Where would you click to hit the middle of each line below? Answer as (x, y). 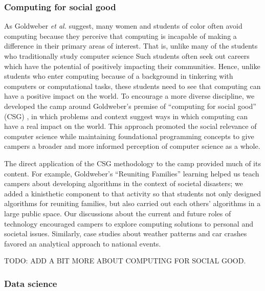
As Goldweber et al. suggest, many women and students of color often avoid (123, 26)
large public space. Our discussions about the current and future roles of (118, 213)
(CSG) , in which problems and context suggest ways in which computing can (126, 116)
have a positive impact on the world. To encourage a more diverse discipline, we (129, 96)
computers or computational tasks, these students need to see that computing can (132, 86)
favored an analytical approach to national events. (83, 243)
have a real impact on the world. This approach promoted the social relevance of (130, 126)
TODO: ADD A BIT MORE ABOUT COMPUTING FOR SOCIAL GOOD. (125, 261)
